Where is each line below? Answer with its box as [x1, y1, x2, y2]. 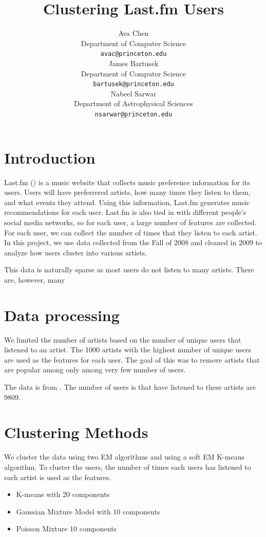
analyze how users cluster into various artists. [4, 247, 147, 257]
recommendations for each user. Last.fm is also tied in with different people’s [4, 207, 246, 217]
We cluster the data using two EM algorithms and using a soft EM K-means [4, 451, 244, 462]
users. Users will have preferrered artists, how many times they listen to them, [4, 187, 251, 197]
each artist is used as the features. [4, 471, 111, 482]
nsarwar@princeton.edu [94, 111, 173, 118]
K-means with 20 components [16, 489, 110, 500]
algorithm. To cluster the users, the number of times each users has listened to [4, 461, 251, 472]
